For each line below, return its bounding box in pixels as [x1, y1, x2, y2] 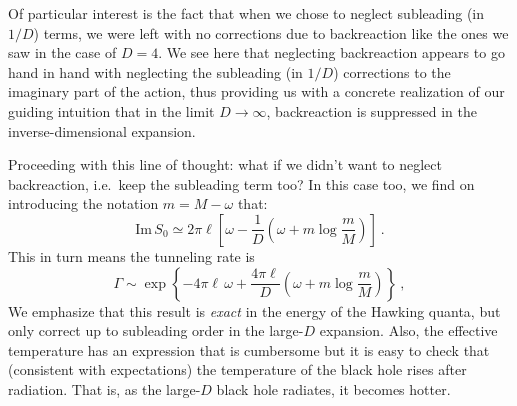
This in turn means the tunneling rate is [8, 245, 255, 266]
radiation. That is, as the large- [8, 378, 201, 399]
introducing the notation [8, 193, 159, 214]
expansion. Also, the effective [319, 320, 498, 341]
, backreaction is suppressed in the [266, 100, 477, 121]
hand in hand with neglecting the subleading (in [8, 61, 303, 82]
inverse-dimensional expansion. [8, 120, 196, 141]
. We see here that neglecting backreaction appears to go [158, 42, 505, 63]
